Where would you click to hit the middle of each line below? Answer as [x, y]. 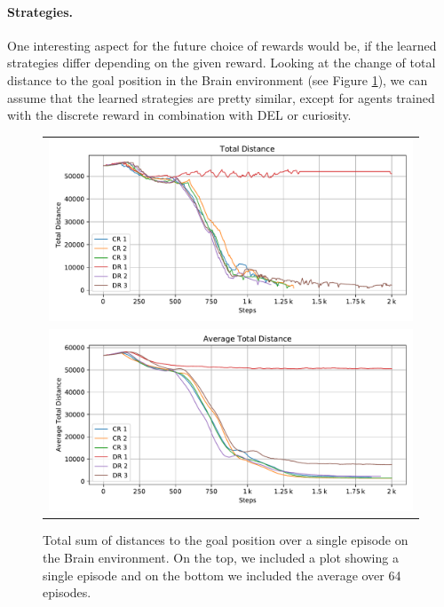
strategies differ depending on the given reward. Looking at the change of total [222, 63]
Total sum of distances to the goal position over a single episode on [226, 540]
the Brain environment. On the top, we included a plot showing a [221, 558]
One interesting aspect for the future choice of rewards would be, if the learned [222, 45]
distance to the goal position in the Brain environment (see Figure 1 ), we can [218, 79]
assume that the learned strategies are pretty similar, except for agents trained [221, 97]
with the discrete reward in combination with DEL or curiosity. [179, 115]
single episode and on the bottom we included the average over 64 [222, 575]
